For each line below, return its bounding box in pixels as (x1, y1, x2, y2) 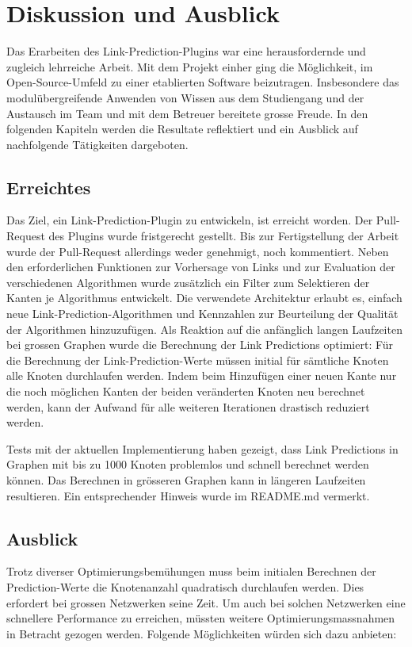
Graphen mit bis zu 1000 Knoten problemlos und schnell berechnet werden (6, 456, 369, 473)
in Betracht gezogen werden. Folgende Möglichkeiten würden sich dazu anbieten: (6, 625, 397, 641)
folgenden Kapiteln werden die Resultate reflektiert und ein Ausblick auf (6, 121, 358, 137)
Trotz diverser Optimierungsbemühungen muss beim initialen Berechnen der (6, 563, 376, 580)
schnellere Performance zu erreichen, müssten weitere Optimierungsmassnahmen (6, 610, 395, 626)
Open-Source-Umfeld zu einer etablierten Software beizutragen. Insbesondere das (6, 74, 399, 90)
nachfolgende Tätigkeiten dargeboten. (6, 136, 189, 152)
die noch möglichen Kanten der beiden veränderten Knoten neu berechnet (6, 383, 365, 400)
